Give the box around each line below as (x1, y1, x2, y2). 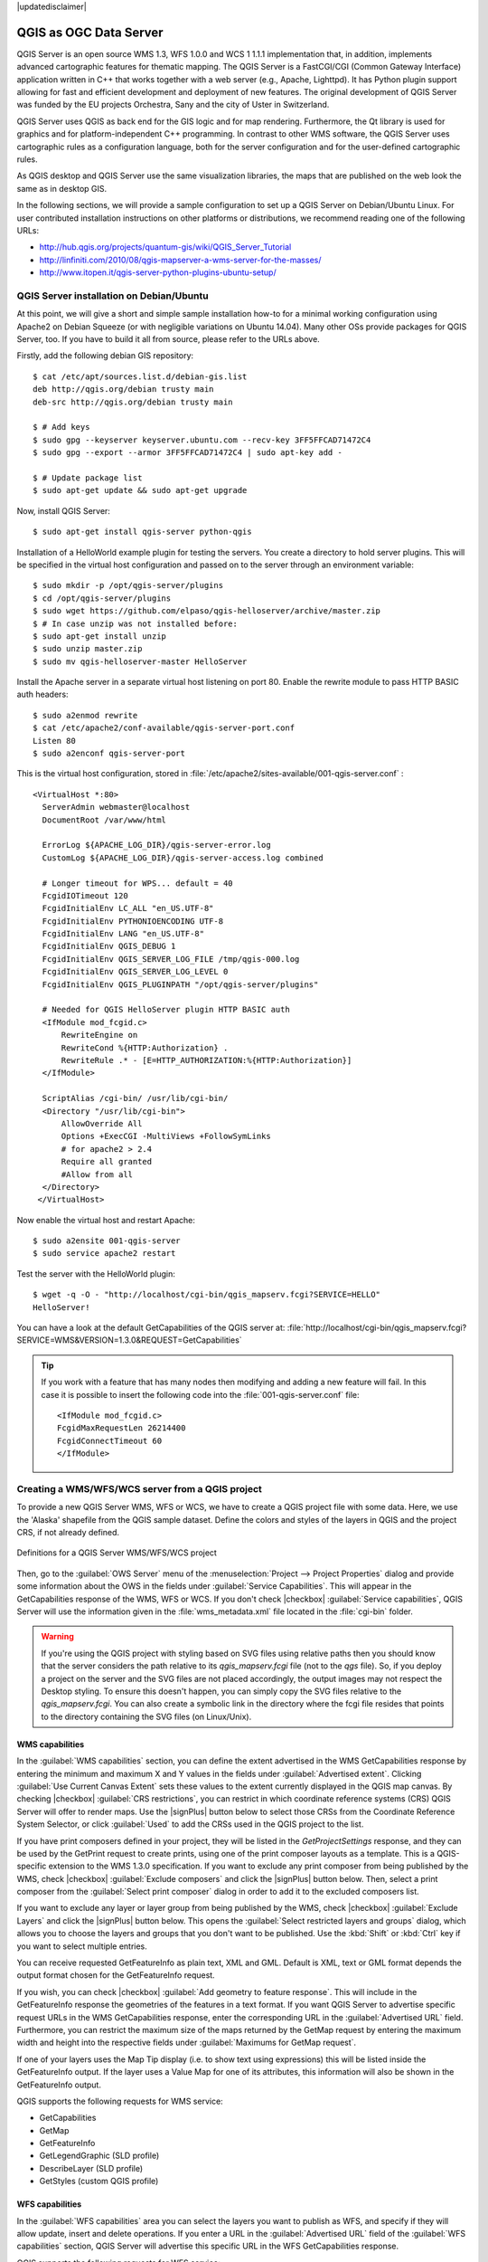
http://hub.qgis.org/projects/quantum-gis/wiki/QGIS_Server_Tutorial (39, 242, 292, 252)
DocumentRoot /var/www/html (42, 814, 167, 825)
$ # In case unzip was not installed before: (33, 618, 239, 629)
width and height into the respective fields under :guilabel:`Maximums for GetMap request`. (16, 2037, 357, 2048)
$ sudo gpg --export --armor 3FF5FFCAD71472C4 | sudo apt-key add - (33, 448, 343, 458)
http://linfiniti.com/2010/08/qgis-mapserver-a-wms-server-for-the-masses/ (39, 254, 322, 265)
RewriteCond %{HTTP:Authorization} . (61, 1042, 229, 1053)
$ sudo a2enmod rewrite (33, 710, 138, 720)
